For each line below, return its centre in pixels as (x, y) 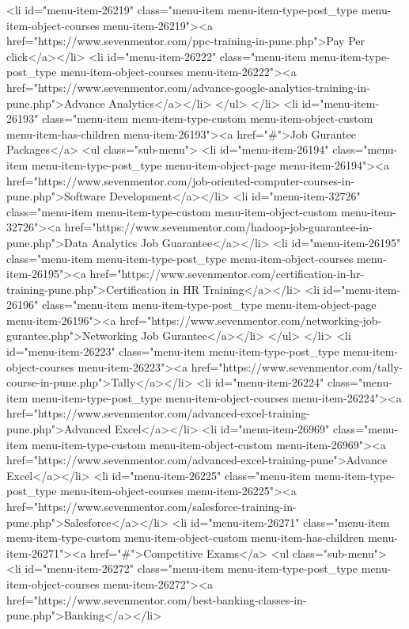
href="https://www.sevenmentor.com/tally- (297, 366)
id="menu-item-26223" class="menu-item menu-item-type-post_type (173, 351)
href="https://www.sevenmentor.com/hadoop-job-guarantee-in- (218, 227)
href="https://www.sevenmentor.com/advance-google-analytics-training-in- (188, 87)
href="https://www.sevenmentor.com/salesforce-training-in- (151, 506)
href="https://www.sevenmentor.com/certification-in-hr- (227, 274)
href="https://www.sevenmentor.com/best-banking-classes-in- (157, 599)
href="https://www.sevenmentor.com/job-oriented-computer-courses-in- (181, 180)
